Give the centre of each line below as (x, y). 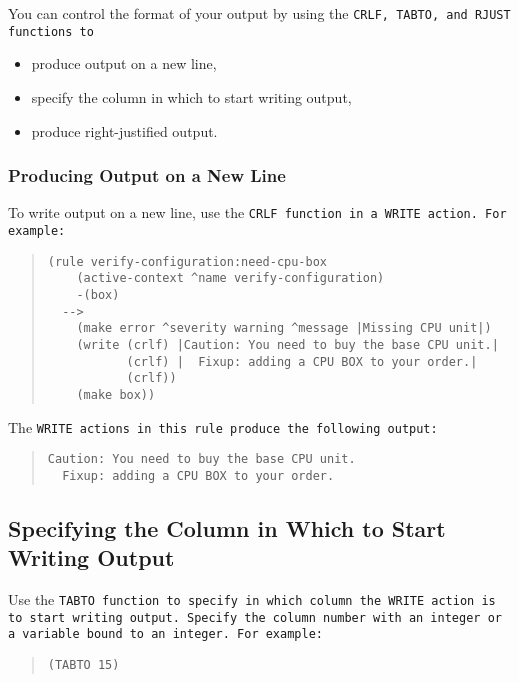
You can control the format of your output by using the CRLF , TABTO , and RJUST (259, 13)
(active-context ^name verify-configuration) (230, 278)
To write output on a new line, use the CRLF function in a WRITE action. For (257, 212)
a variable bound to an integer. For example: (165, 634)
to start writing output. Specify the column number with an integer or (255, 617)
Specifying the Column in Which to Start (227, 527)
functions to (51, 31)
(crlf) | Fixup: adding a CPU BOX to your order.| (302, 361)
